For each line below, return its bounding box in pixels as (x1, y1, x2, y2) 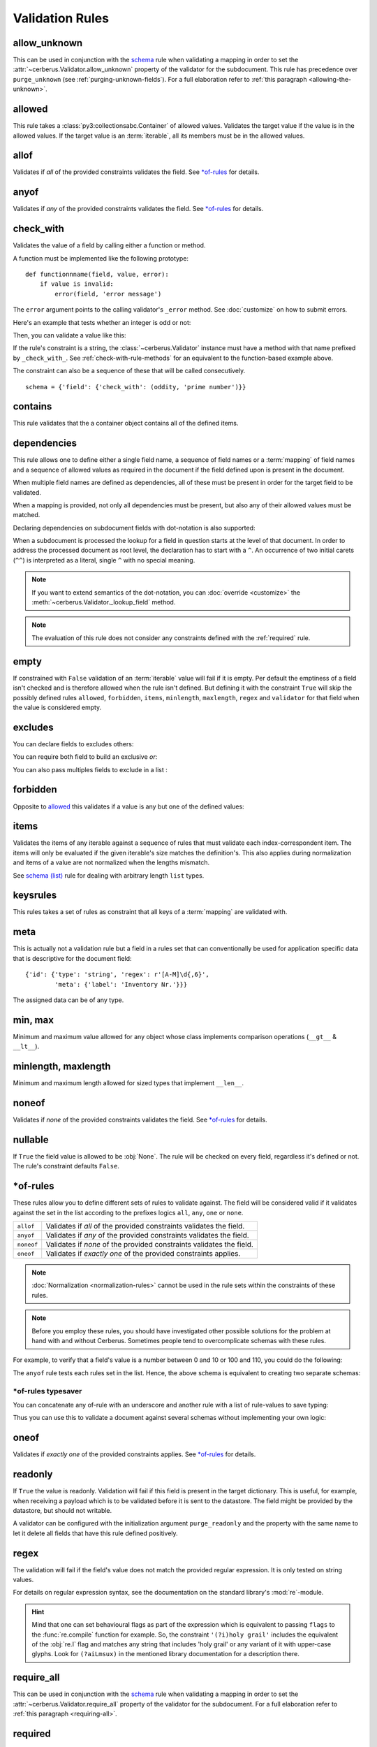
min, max (13, 1014, 54, 1026)
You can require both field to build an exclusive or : (13, 753, 158, 761)
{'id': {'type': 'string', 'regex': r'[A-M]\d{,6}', (25, 971, 209, 978)
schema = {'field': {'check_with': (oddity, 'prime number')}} (25, 383, 246, 391)
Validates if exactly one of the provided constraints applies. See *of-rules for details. (13, 1450, 256, 1458)
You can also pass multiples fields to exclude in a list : (13, 765, 168, 774)
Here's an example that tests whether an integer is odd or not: (13, 318, 191, 326)
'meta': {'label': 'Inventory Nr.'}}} (54, 980, 188, 988)
